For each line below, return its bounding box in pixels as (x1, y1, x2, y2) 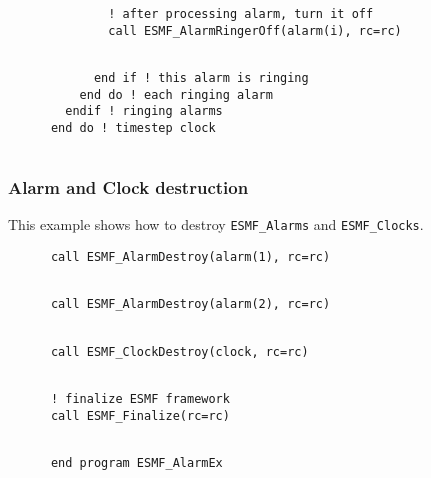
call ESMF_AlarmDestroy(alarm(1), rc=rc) (50, 250, 331, 265)
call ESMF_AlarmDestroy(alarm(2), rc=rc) (50, 297, 331, 312)
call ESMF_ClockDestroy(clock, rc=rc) (50, 344, 309, 359)
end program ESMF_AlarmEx (50, 456, 223, 471)
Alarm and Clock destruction (8, 175, 249, 200)
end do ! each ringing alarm (79, 87, 273, 102)
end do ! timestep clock (50, 120, 216, 135)
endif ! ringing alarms (65, 104, 223, 119)
